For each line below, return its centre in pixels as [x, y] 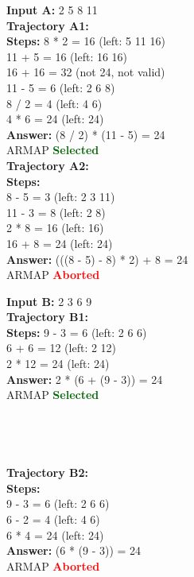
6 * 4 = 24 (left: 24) [55, 534]
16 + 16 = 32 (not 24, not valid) [86, 72]
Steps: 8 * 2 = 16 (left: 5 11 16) [86, 41]
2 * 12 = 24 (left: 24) [58, 364]
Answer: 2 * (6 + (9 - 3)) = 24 [85, 379]
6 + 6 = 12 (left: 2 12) [62, 348]
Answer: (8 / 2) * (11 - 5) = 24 [86, 134]
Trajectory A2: [48, 165]
